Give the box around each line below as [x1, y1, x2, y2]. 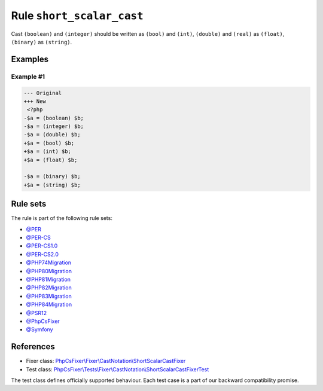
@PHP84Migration [26, 301, 72, 308]
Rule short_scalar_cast [11, 9, 144, 22]
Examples [11, 54, 49, 64]
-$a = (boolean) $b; [23, 114, 84, 121]
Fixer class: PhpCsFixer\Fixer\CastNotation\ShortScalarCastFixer [26, 358, 186, 365]
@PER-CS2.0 [26, 251, 59, 258]
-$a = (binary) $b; [23, 173, 81, 180]
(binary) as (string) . [11, 38, 72, 45]
